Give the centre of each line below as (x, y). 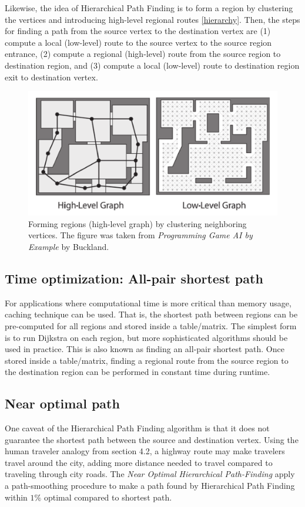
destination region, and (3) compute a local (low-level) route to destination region (152, 65)
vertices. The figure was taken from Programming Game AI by (140, 235)
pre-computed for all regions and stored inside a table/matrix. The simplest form (151, 325)
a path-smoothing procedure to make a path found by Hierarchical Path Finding (150, 486)
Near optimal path (62, 403)
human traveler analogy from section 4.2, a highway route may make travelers (145, 451)
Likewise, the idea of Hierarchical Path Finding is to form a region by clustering (149, 8)
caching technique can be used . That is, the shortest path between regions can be (151, 314)
